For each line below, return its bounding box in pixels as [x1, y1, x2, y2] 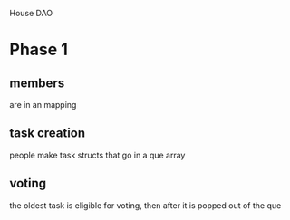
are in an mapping [9, 100, 77, 110]
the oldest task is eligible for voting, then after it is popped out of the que [9, 199, 282, 211]
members [9, 75, 65, 91]
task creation [9, 126, 86, 141]
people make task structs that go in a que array [9, 149, 186, 160]
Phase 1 [9, 40, 68, 60]
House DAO [9, 8, 53, 18]
